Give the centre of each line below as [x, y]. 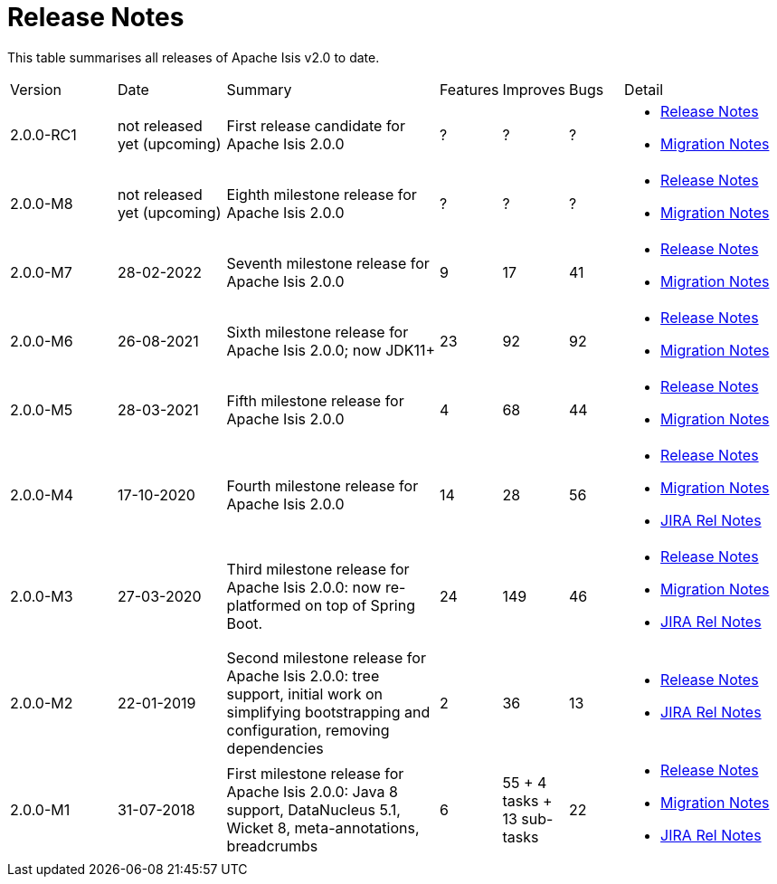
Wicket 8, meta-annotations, [323, 827]
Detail [644, 89]
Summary [259, 89]
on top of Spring [360, 605]
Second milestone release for [326, 657]
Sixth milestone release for [317, 332]
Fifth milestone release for [315, 400]
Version [36, 89]
